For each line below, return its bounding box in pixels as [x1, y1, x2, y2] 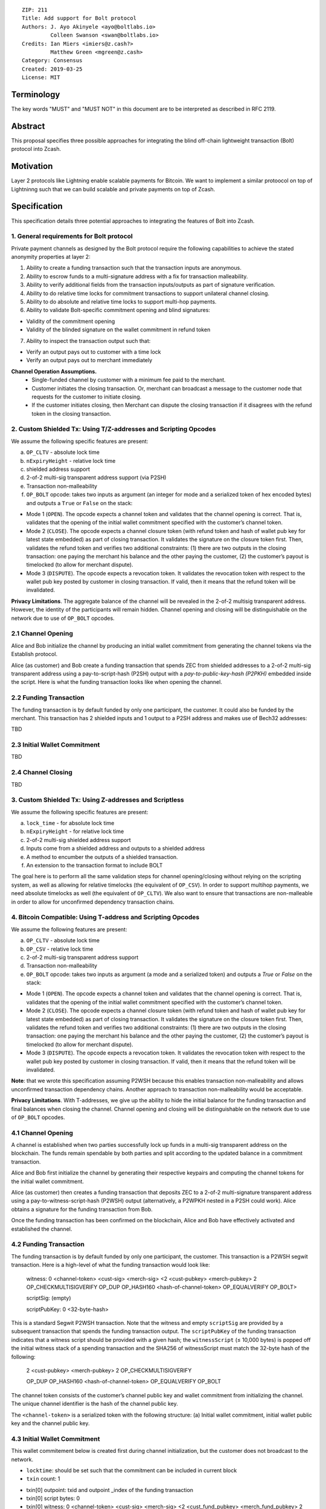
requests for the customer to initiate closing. [31, 393, 142, 400]
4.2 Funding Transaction [11, 1240, 85, 1249]
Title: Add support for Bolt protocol [22, 15, 137, 22]
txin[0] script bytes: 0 [26, 1495, 80, 1502]
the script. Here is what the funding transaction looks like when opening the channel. [11, 678, 223, 686]
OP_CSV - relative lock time [26, 945, 94, 952]
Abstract [11, 121, 45, 131]
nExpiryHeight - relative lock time [26, 457, 116, 464]
